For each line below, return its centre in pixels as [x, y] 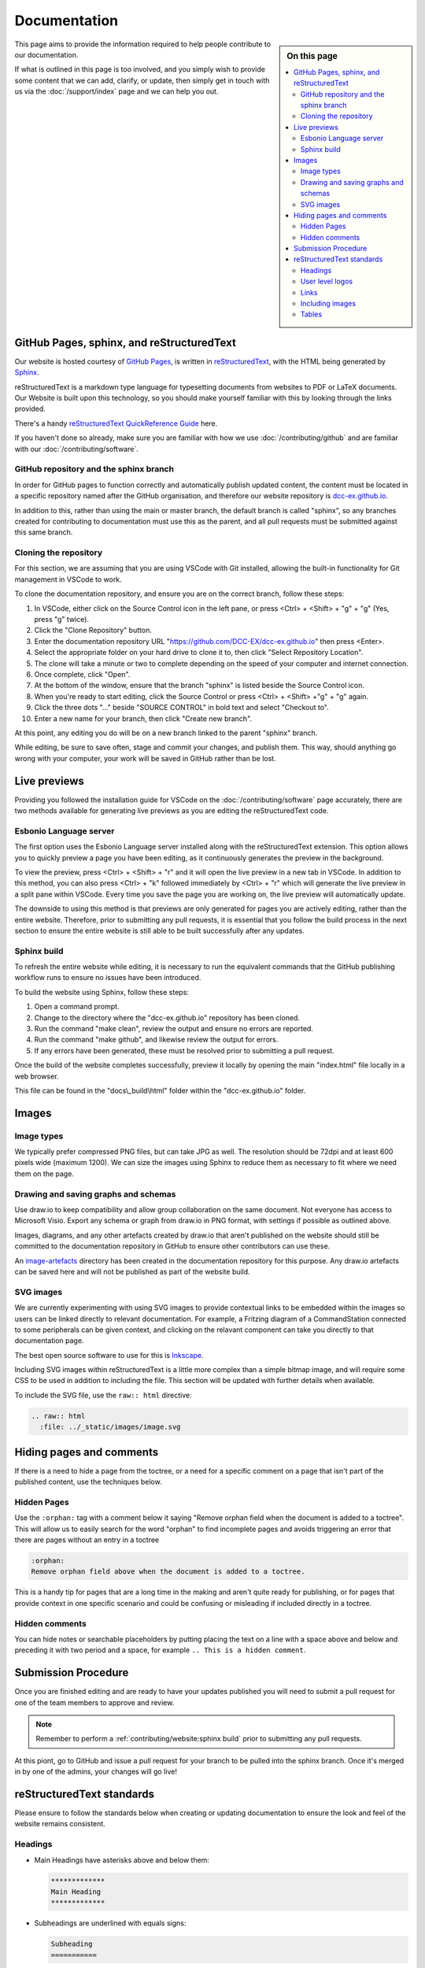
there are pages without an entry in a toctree [87, 1540]
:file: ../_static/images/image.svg [110, 1427]
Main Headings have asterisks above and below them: [122, 1860]
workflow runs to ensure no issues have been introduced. [108, 978]
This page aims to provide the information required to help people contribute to [143, 44]
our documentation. [46, 54]
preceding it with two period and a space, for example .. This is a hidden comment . [160, 1650]
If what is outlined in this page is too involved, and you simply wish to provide [140, 69]
